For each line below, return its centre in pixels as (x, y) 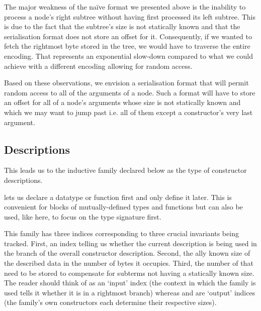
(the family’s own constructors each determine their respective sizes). (110, 302)
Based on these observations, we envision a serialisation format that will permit (126, 83)
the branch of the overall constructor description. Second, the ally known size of (127, 253)
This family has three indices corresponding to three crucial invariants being (121, 233)
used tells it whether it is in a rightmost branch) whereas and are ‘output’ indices (130, 292)
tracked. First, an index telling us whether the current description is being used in (130, 243)
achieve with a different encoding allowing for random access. (98, 66)
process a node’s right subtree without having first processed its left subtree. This (130, 16)
